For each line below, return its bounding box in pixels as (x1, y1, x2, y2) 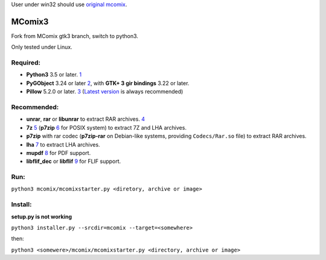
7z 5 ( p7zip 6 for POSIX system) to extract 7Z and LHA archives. (26, 124, 187, 131)
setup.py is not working (11, 213, 72, 220)
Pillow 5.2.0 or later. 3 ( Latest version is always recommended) (26, 88, 184, 95)
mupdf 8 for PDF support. (26, 149, 91, 156)
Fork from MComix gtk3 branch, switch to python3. (11, 32, 139, 39)
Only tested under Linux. (11, 43, 72, 51)
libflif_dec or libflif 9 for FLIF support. (26, 157, 121, 165)
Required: (11, 59, 41, 67)
